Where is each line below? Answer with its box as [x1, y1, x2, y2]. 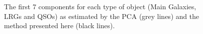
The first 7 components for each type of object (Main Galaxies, [4, 1, 197, 11]
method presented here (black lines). [4, 20, 115, 31]
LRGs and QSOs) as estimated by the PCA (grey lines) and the [4, 11, 199, 21]
